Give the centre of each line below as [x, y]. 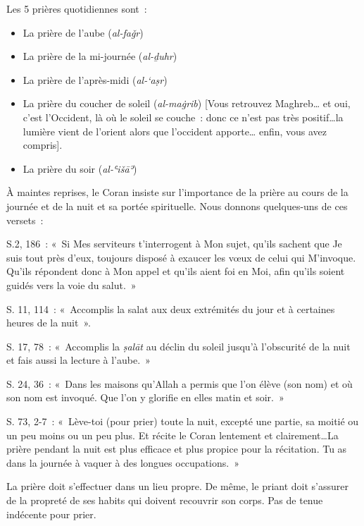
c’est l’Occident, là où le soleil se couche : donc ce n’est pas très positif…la [183, 117]
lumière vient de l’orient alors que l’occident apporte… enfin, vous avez [175, 131]
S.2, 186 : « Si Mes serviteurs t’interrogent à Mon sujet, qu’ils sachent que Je [174, 244]
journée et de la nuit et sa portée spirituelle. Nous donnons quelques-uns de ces [177, 206]
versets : [25, 220]
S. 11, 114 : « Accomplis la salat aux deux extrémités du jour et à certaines [171, 308]
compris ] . [43, 145]
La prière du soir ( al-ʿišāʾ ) [80, 168]
